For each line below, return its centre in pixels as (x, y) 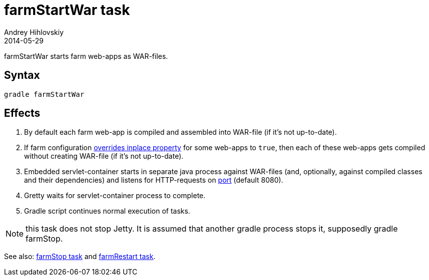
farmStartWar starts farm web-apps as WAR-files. (86, 56)
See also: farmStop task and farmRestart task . (80, 257)
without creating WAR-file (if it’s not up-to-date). (104, 156)
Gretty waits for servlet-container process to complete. (115, 196)
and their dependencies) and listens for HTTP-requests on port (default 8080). (154, 180)
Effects (22, 113)
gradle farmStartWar (44, 94)
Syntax (22, 75)
